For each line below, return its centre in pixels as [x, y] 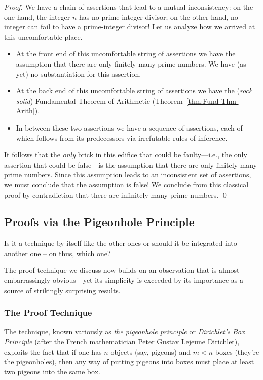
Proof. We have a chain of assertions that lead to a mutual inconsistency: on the [129, 7]
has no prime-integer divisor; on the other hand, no [159, 17]
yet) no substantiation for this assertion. [79, 73]
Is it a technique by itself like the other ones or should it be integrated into [121, 243]
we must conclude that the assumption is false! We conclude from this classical [126, 184]
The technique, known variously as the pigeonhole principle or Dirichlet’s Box [124, 331]
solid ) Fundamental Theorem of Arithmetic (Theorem [99, 100]
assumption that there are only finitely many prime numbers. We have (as [131, 63]
